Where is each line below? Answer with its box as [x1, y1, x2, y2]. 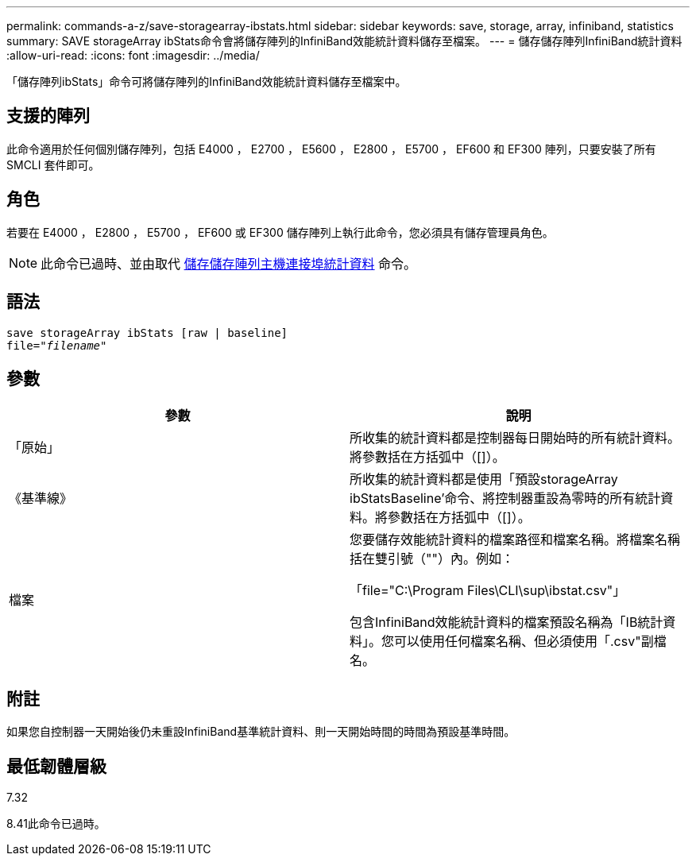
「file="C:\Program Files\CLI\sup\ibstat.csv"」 [350, 582, 626, 599]
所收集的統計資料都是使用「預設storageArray [350, 471, 618, 488]
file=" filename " [6, 338, 107, 352]
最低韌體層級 [6, 756, 106, 776]
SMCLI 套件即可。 [6, 157, 100, 172]
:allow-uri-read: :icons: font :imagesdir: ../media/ [6, 48, 260, 62]
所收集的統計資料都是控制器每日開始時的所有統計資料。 [350, 430, 681, 446]
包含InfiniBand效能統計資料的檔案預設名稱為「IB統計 [350, 614, 663, 631]
